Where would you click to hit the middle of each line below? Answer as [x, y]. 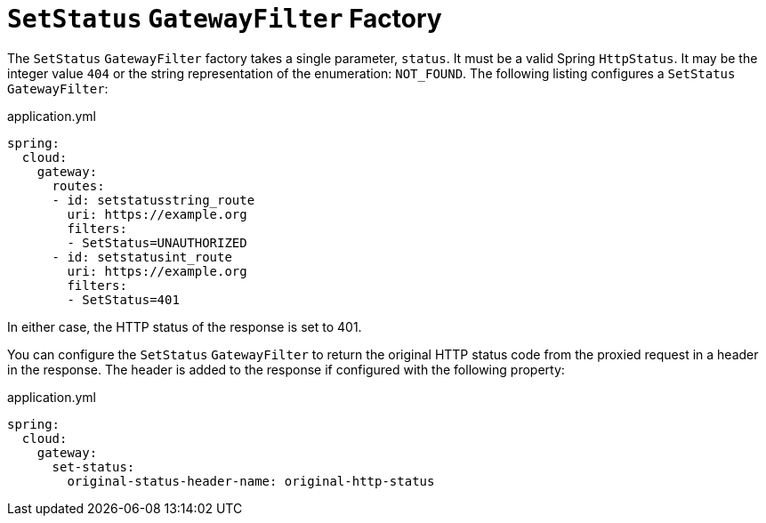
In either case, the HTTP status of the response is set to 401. [185, 326]
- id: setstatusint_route [142, 257]
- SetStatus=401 [123, 299]
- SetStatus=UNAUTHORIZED [157, 242]
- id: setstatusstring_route [153, 200]
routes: [78, 185]
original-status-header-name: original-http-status [251, 481]
